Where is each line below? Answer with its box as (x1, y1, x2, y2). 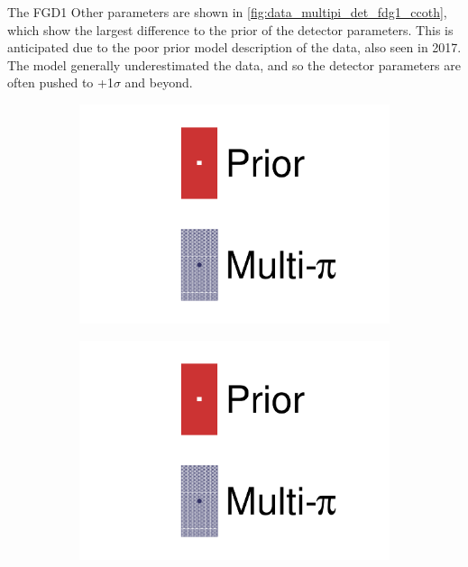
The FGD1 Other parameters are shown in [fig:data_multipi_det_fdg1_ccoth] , (7, 3, 447, 21)
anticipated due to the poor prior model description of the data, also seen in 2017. (7, 38, 462, 57)
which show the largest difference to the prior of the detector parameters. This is (7, 20, 454, 39)
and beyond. (124, 73, 193, 92)
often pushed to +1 (7, 73, 114, 92)
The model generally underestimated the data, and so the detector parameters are (7, 55, 461, 74)
